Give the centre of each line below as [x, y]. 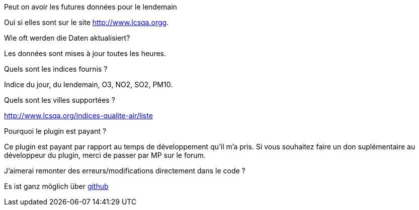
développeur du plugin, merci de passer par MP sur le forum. [105, 155]
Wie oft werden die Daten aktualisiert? [67, 38]
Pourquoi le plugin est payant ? [55, 131]
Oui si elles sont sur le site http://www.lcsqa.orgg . [87, 22]
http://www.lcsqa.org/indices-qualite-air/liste [78, 116]
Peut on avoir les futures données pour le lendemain [91, 7]
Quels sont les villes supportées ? [60, 100]
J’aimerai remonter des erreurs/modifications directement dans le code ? [125, 171]
